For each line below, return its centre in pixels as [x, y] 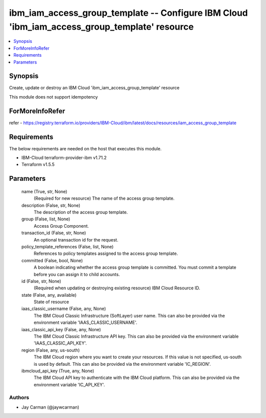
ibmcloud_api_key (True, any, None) [58, 371]
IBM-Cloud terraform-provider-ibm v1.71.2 [64, 158]
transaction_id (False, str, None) [54, 233]
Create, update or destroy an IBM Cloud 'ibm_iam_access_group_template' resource [94, 88]
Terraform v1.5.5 [38, 165]
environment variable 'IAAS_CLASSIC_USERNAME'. [85, 322]
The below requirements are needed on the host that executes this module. [85, 148]
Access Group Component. [61, 226]
